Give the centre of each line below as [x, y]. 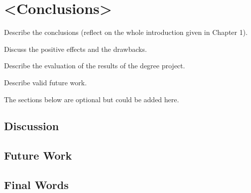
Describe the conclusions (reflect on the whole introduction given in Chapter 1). [126, 32]
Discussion [32, 126]
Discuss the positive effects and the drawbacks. [75, 49]
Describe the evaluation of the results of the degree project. [95, 66]
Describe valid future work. [46, 82]
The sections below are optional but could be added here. [92, 99]
